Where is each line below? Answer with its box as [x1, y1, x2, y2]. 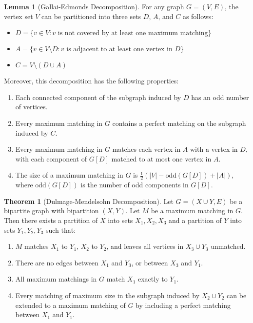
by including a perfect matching [136, 300, 231, 310]
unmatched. [211, 241, 246, 251]
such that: [45, 224, 76, 235]
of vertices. [15, 101, 48, 112]
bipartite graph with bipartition [4, 205, 99, 216]
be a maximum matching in [151, 205, 234, 216]
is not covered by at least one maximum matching [58, 30, 208, 37]
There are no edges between [15, 257, 98, 267]
